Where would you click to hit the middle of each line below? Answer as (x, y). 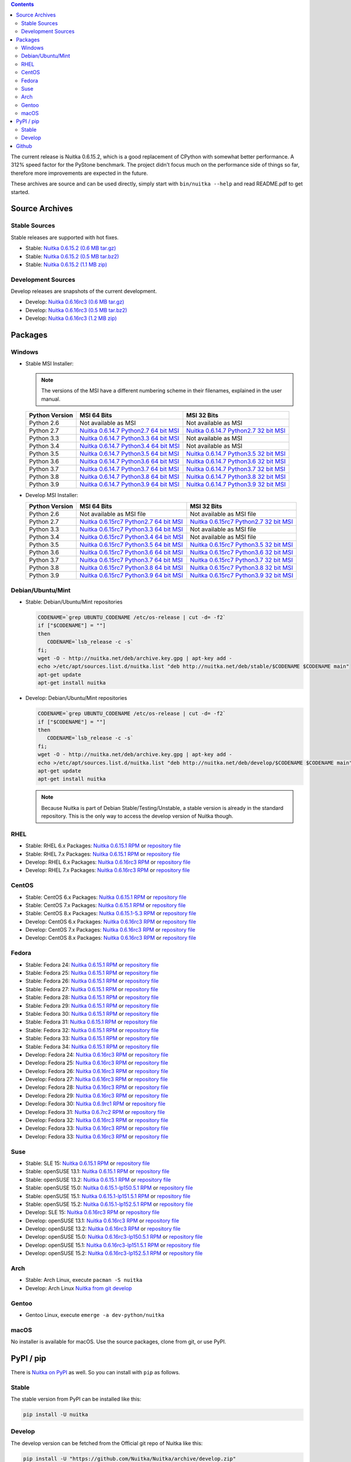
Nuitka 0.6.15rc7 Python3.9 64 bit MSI (131, 575)
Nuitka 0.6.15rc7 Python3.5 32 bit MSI (242, 545)
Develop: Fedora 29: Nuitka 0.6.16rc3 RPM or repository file (97, 1095)
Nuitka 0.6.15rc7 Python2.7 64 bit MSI (131, 522)
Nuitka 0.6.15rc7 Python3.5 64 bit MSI (131, 545)
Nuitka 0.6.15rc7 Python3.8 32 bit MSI (242, 568)
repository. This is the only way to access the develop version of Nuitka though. (137, 816)
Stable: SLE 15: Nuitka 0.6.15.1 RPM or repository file (88, 1163)
